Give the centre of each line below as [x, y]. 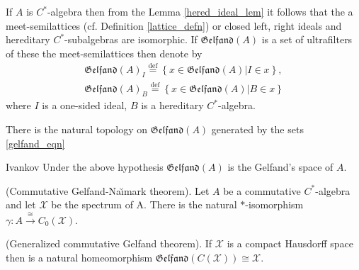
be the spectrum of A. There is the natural [144, 204]
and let [21, 204]
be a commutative [262, 190]
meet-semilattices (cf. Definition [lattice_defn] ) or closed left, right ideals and [174, 25]
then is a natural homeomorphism [79, 258]
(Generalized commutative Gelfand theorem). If [109, 243]
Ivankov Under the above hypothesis [85, 167]
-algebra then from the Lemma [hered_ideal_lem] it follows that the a [200, 11]
